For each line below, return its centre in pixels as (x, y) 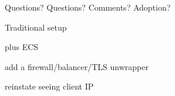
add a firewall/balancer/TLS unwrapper (77, 66)
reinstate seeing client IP (49, 86)
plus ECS (22, 47)
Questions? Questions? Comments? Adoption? (88, 7)
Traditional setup (36, 27)
